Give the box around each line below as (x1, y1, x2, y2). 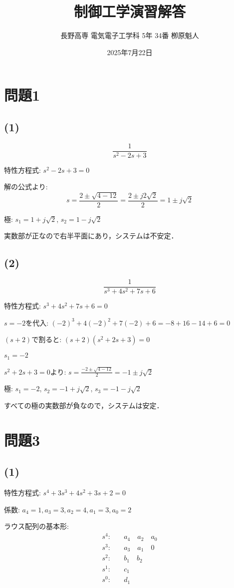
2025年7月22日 (107, 47, 153, 57)
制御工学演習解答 (73, 1, 186, 22)
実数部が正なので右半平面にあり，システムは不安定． (4, 230, 178, 241)
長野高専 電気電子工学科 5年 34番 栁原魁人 (60, 30, 199, 41)
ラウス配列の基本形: (4, 521, 69, 531)
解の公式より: (4, 181, 48, 192)
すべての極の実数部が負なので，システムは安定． (4, 400, 164, 411)
